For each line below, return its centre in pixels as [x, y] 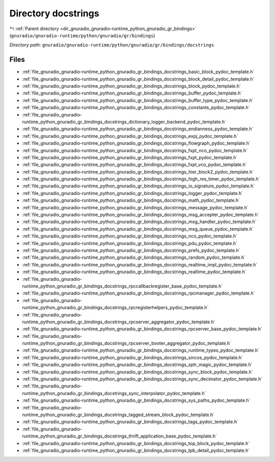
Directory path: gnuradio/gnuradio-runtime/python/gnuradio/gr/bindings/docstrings [112, 45]
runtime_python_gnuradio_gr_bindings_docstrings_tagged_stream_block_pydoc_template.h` [118, 415]
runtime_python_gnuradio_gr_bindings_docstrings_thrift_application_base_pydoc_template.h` [120, 436]
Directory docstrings [54, 13]
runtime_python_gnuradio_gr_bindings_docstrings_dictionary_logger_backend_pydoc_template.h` [124, 121]
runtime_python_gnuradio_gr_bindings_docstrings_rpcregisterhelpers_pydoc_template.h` [115, 308]
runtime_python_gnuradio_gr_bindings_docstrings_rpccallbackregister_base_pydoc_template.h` [122, 286]
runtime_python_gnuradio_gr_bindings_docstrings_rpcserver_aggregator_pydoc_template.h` [119, 322]
